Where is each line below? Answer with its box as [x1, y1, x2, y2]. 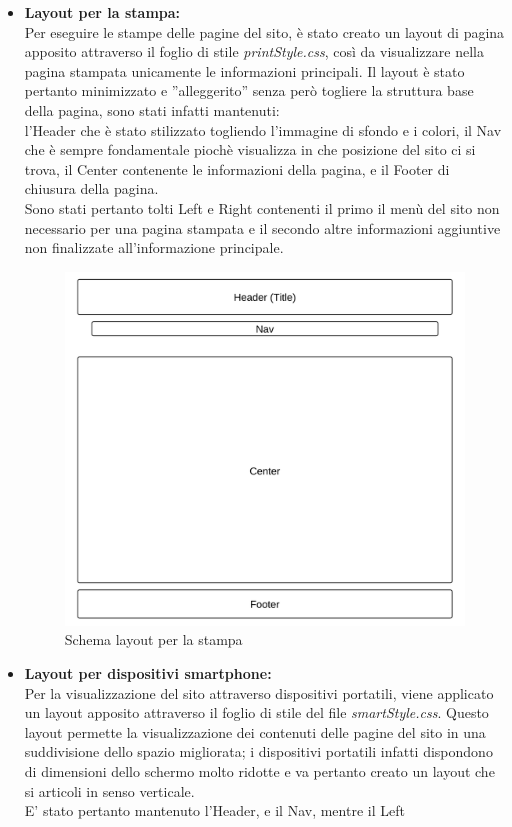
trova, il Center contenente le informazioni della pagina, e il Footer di [24, 158, 450, 179]
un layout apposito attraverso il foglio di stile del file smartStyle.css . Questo [24, 702, 489, 723]
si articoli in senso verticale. [24, 780, 195, 801]
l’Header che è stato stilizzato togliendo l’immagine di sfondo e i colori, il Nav [24, 119, 502, 140]
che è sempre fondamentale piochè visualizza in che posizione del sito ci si [24, 139, 476, 160]
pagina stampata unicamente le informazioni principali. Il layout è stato [24, 60, 465, 81]
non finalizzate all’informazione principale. [24, 237, 284, 258]
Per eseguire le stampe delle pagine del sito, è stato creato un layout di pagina [24, 21, 505, 42]
